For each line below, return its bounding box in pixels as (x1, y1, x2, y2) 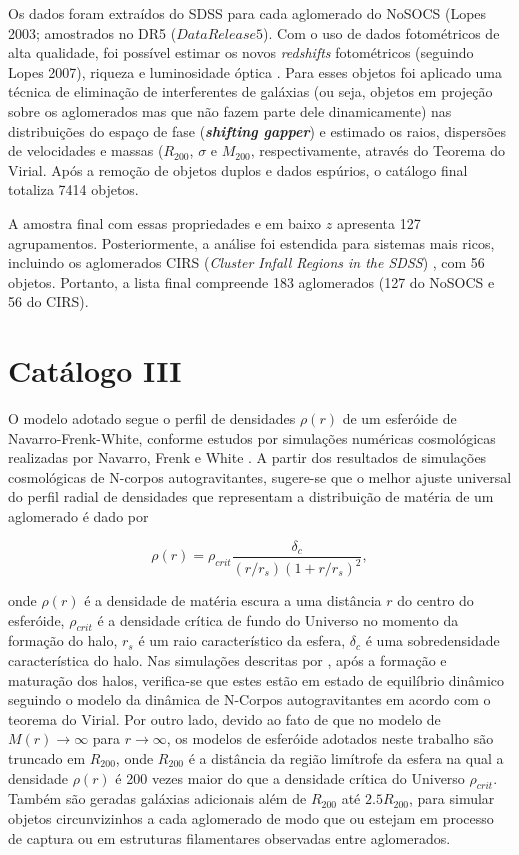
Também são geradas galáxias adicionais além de (8, 788, 307, 809)
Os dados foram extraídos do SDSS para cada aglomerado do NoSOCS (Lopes (8, 3, 487, 23)
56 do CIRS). (8, 291, 89, 312)
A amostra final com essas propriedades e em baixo (8, 212, 322, 233)
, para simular (409, 788, 495, 809)
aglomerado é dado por (8, 506, 149, 526)
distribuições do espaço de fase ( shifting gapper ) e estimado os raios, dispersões (8, 120, 506, 141)
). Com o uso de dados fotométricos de (263, 22, 500, 43)
